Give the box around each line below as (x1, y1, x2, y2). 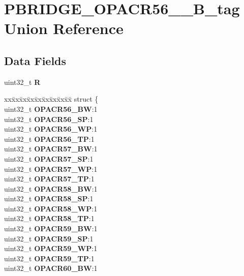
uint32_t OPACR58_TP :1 (4, 213, 95, 224)
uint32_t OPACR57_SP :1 (4, 153, 94, 164)
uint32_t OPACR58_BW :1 (4, 183, 98, 194)
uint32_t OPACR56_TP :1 (4, 133, 95, 144)
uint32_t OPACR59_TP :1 (4, 253, 95, 263)
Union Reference (4, 18, 124, 39)
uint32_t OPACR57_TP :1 (4, 173, 95, 184)
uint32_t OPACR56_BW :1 (4, 103, 98, 114)
